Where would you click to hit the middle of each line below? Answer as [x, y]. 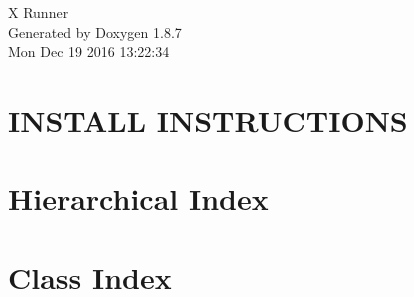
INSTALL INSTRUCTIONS [208, 119]
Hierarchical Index [138, 198]
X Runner [38, 12]
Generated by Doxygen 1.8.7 [95, 31]
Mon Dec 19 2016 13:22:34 [89, 51]
